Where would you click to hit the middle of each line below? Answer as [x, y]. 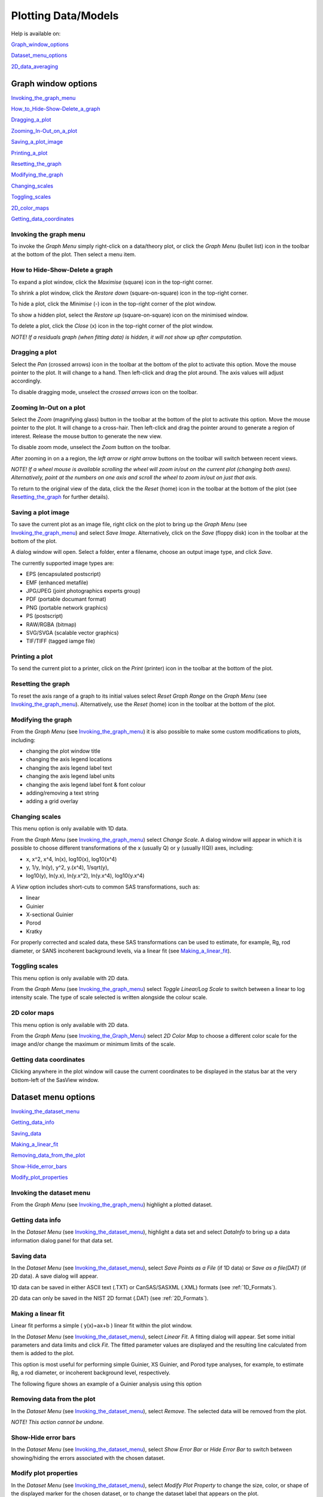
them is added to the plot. [43, 1353]
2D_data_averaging [35, 66]
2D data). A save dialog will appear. [55, 1276]
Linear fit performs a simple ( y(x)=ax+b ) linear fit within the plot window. [102, 1326]
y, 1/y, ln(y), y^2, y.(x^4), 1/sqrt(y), [67, 867]
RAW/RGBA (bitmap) [51, 624]
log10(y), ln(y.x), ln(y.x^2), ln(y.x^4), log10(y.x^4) [85, 876]
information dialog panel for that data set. [62, 1240]
